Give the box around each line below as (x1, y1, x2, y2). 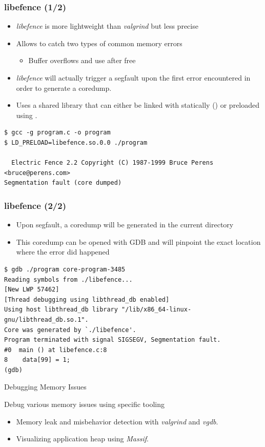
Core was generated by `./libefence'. (4, 326, 136, 334)
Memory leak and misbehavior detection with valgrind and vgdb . (16, 416, 218, 426)
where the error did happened (16, 246, 110, 257)
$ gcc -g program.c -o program (4, 129, 111, 137)
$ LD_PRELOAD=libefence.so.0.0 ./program (4, 139, 148, 146)
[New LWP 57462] (4, 286, 59, 294)
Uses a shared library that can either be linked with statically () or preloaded (16, 100, 260, 110)
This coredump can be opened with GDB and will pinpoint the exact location (16, 236, 261, 247)
